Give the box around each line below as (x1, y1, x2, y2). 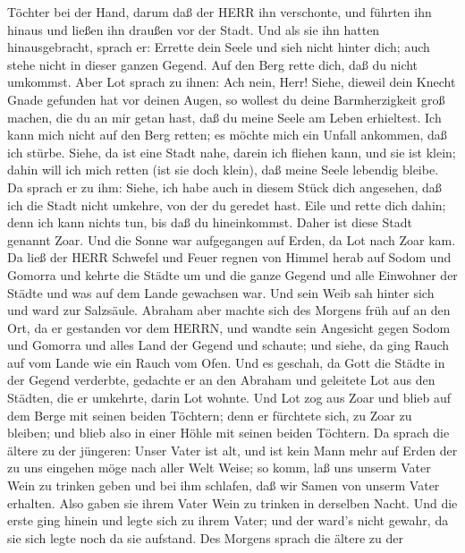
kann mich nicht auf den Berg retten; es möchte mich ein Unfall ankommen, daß (7, 125, 447, 144)
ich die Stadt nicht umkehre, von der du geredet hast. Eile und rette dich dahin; (7, 195, 446, 214)
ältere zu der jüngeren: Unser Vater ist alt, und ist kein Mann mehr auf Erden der (7, 440, 458, 459)
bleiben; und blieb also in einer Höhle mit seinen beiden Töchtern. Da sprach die (7, 423, 450, 442)
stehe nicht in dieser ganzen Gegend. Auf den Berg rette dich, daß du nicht (7, 55, 418, 73)
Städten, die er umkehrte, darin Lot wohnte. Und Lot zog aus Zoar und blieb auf (7, 388, 452, 407)
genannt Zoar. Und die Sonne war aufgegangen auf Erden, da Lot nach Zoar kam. (7, 230, 456, 249)
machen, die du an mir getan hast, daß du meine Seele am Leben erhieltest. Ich (7, 107, 442, 126)
